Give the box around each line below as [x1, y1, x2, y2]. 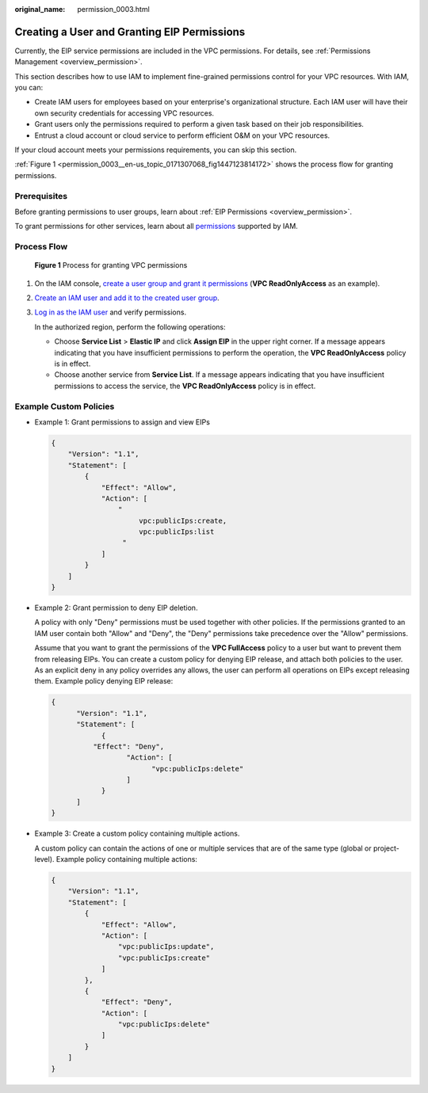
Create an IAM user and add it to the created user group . [34, 293, 220, 303]
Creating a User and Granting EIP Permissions [14, 25, 246, 39]
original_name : [14, 5, 66, 13]
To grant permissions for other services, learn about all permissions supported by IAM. [14, 222, 299, 231]
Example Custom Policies [14, 401, 115, 412]
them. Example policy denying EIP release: [34, 676, 174, 686]
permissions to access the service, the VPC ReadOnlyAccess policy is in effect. [54, 381, 316, 390]
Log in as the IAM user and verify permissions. [34, 307, 186, 317]
